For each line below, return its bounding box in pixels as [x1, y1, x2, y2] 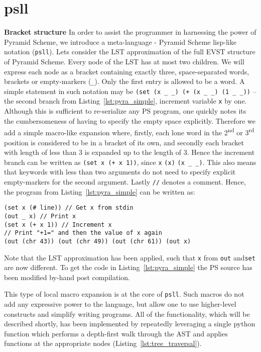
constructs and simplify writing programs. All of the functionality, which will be [4, 308, 250, 319]
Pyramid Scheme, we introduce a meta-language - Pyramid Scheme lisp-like [4, 36, 236, 47]
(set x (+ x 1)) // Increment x [4, 221, 112, 228]
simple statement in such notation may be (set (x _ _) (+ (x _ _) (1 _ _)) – [4, 85, 256, 96]
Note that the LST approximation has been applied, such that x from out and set [4, 252, 255, 262]
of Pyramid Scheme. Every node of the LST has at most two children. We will [4, 56, 244, 66]
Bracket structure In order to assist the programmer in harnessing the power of [4, 27, 256, 37]
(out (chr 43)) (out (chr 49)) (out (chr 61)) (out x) [4, 237, 191, 245]
